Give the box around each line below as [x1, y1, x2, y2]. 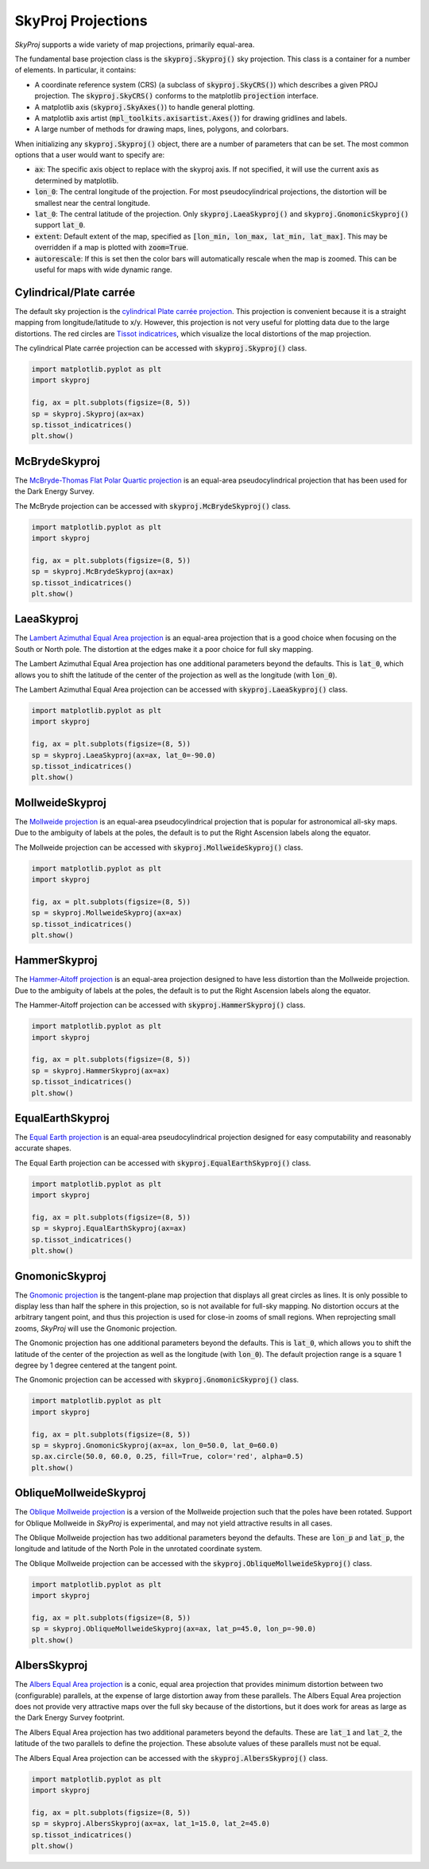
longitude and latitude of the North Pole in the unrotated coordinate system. [14, 1544, 262, 1553]
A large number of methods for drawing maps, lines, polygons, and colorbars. [34, 124, 289, 134]
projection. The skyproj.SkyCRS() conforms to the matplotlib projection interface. [34, 91, 319, 101]
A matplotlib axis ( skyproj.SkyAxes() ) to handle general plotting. [34, 102, 255, 111]
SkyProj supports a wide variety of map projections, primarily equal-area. [14, 40, 255, 49]
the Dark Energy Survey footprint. [14, 1713, 125, 1723]
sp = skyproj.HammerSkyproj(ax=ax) [31, 1066, 170, 1075]
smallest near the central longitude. [34, 198, 151, 207]
